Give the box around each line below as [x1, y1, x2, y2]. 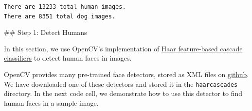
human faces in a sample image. [4, 97, 99, 108]
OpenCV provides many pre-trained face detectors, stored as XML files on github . [4, 69, 249, 79]
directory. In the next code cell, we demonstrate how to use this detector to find [4, 88, 242, 98]
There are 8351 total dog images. [4, 13, 116, 20]
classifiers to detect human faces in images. [4, 53, 132, 63]
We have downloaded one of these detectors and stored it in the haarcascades [4, 79, 238, 89]
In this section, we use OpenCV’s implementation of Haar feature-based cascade [4, 43, 243, 53]
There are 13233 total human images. [4, 3, 126, 10]
